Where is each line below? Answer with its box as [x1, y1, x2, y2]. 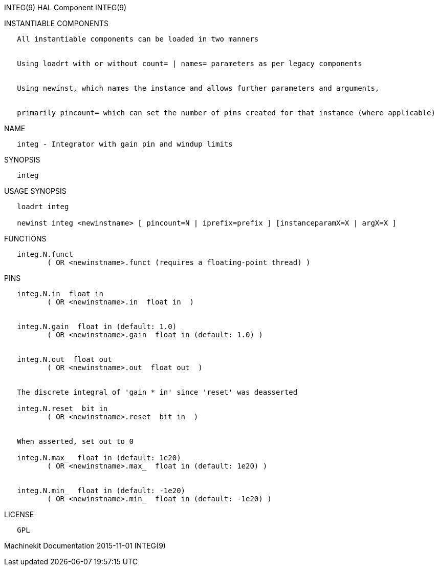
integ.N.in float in [17, 290, 103, 298]
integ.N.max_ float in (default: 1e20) [17, 454, 181, 462]
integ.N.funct [17, 250, 73, 258]
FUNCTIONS [4, 234, 47, 243]
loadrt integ [17, 202, 69, 211]
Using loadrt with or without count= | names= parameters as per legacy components [17, 59, 362, 68]
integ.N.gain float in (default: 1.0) [17, 322, 177, 331]
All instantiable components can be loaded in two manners [17, 35, 259, 43]
